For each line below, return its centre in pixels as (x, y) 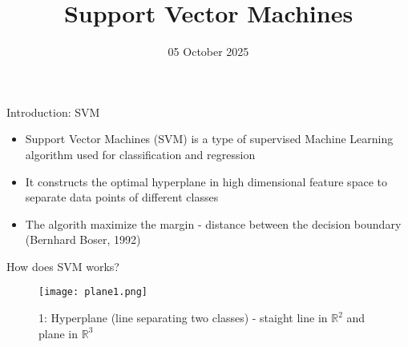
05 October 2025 (208, 52)
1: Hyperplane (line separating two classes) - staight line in (183, 318)
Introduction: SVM (53, 112)
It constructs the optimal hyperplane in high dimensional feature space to (206, 181)
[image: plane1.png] (93, 292)
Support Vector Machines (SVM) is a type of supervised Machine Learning (209, 139)
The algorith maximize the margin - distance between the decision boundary (213, 223)
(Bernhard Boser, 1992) (83, 239)
